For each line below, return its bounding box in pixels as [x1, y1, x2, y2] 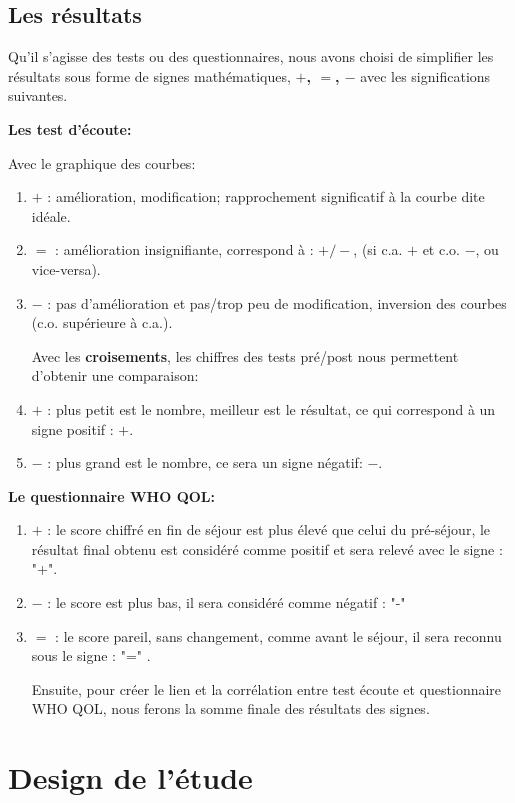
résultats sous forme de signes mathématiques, [8, 65, 291, 86]
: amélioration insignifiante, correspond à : [55, 239, 314, 260]
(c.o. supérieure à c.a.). [31, 312, 173, 333]
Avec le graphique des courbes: [8, 152, 196, 173]
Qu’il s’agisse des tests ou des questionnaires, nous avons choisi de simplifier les [8, 46, 494, 67]
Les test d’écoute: [8, 118, 132, 139]
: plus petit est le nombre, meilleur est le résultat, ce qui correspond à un [47, 398, 496, 419]
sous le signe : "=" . [31, 645, 151, 666]
